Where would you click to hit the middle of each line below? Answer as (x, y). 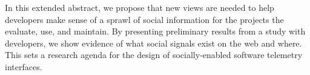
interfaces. (24, 66)
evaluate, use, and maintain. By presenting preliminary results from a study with (155, 31)
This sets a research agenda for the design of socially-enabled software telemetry (154, 55)
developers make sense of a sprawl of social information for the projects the (144, 19)
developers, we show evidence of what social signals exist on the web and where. (153, 43)
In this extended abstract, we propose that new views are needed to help (140, 7)
